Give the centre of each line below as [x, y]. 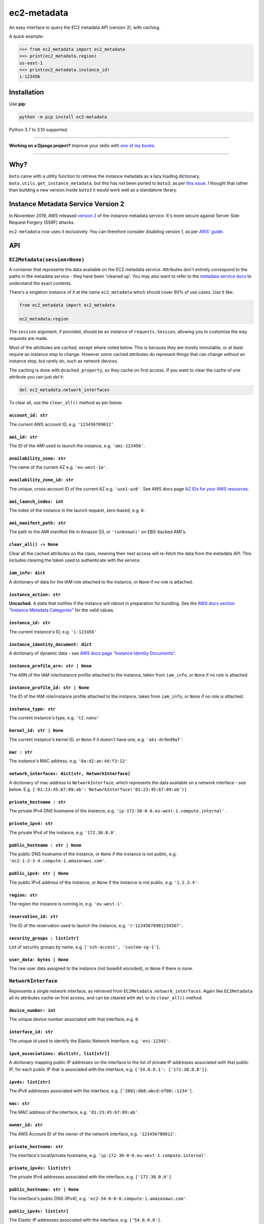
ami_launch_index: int [36, 501]
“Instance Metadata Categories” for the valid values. [62, 610]
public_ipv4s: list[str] [39, 1211]
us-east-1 [31, 63]
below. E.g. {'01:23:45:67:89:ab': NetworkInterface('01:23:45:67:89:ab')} [98, 789]
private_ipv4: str [31, 824]
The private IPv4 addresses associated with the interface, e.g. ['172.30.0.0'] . [91, 1177]
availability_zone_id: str [41, 480]
